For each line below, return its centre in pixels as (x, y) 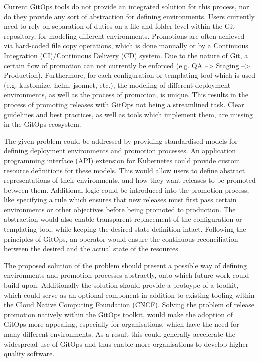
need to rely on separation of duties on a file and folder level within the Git (119, 26)
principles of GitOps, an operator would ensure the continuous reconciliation (121, 239)
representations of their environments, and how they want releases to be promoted (130, 180)
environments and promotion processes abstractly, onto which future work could (127, 275)
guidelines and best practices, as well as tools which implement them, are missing (129, 114)
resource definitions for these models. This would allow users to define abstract (125, 170)
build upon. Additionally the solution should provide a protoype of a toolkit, (121, 285)
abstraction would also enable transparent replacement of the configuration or (123, 219)
